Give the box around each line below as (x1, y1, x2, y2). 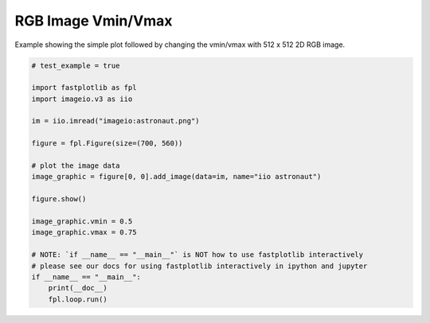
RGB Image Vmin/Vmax (14, 12, 173, 29)
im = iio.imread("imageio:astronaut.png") (31, 116, 200, 126)
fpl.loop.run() (48, 294, 107, 304)
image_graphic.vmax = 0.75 (31, 228, 137, 237)
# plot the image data (31, 161, 120, 170)
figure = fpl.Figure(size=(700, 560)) (31, 139, 183, 148)
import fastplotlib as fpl (31, 84, 137, 92)
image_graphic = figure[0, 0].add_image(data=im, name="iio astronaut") (31, 172, 322, 181)
